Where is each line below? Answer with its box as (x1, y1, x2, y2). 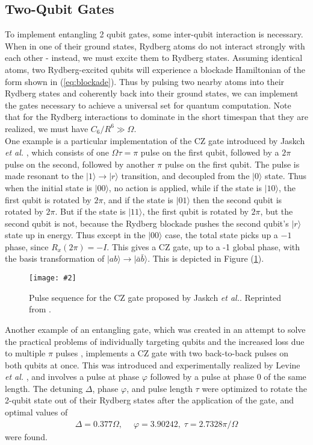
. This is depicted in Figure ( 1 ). (147, 252, 264, 265)
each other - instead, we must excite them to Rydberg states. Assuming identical (5, 51, 303, 64)
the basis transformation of (5, 252, 105, 265)
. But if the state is (55, 205, 126, 218)
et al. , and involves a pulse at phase (5, 370, 140, 383)
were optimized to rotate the (202, 382, 308, 394)
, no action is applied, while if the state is (108, 181, 262, 194)
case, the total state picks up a (165, 229, 278, 241)
